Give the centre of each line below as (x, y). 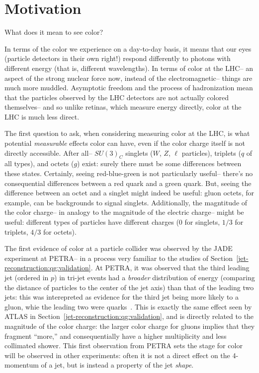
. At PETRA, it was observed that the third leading (170, 268)
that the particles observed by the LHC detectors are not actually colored (117, 97)
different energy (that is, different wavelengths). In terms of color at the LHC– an (129, 68)
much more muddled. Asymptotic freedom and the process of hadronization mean (129, 88)
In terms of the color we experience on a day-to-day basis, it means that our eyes (128, 48)
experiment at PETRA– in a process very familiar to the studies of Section (119, 258)
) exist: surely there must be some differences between (159, 163)
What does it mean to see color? (54, 32)
